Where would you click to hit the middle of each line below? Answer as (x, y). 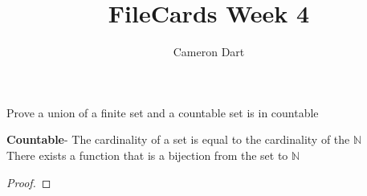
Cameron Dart (209, 52)
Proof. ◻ (29, 182)
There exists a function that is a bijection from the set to (147, 155)
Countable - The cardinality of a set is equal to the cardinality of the (178, 139)
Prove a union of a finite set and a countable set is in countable (163, 112)
